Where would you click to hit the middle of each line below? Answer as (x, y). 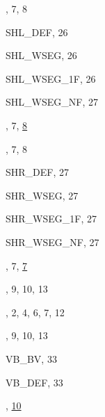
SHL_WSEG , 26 (41, 55)
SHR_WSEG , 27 (42, 195)
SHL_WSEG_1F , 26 (51, 78)
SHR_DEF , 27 (38, 172)
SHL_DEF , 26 (37, 32)
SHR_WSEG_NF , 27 (52, 242)
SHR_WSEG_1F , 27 (51, 219)
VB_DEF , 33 (34, 382)
